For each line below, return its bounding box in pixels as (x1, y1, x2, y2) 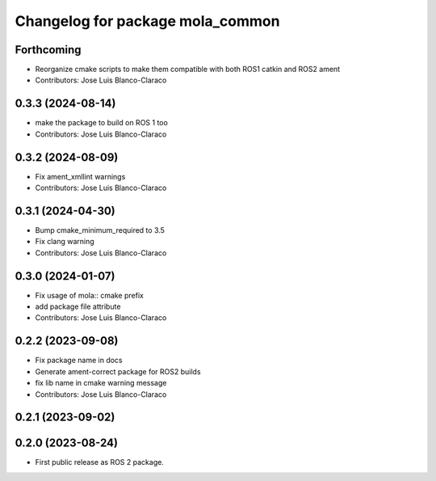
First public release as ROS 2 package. (35, 458, 165, 467)
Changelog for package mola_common (15, 12, 280, 30)
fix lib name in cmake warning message (35, 378, 167, 388)
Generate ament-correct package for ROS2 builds (35, 366, 201, 376)
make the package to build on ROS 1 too (35, 118, 169, 128)
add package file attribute (35, 302, 121, 311)
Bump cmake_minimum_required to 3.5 (35, 225, 166, 234)
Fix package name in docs (35, 356, 123, 365)
